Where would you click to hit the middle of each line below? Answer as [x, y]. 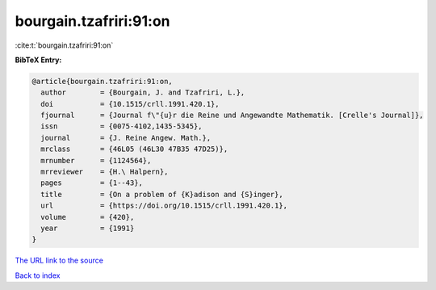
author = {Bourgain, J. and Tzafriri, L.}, [143, 92]
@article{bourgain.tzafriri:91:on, [102, 81]
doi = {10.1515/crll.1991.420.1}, [130, 104]
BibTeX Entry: [38, 60]
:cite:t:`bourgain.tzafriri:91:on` [64, 45]
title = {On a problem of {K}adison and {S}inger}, [162, 194]
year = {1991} [88, 228]
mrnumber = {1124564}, [96, 160]
